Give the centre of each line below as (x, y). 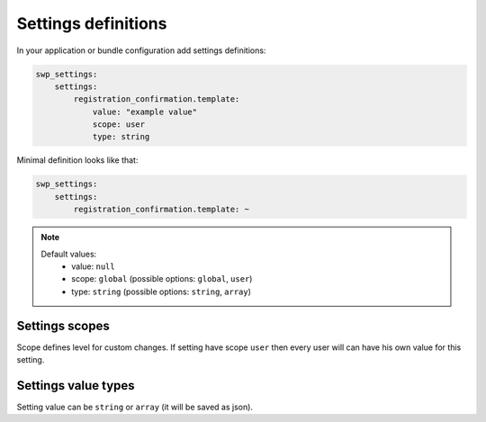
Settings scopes (63, 325)
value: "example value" (145, 112)
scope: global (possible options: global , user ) (162, 279)
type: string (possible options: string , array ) (162, 292)
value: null (94, 266)
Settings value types (76, 386)
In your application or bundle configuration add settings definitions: (141, 50)
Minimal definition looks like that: (77, 160)
